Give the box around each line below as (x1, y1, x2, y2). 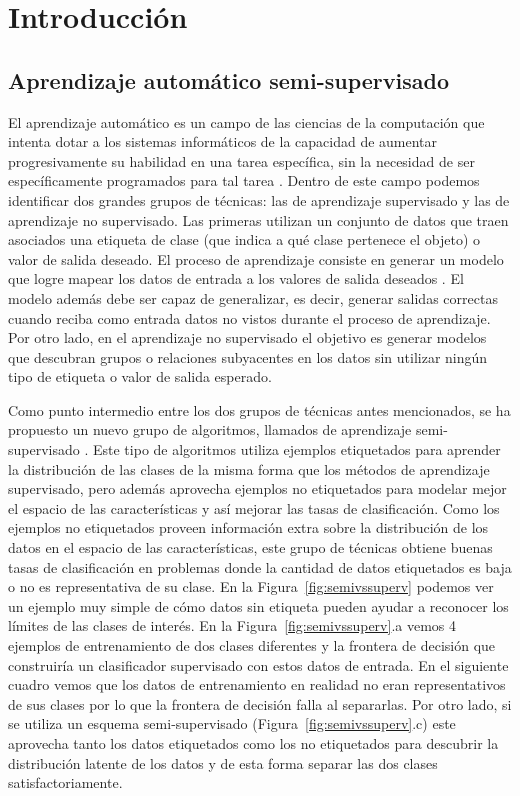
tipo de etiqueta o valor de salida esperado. (8, 366, 272, 387)
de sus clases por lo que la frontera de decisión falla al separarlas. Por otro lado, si (8, 693, 512, 714)
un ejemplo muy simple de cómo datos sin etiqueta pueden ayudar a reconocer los (8, 595, 509, 616)
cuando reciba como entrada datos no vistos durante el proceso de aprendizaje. (8, 307, 491, 328)
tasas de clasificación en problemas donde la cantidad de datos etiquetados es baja (8, 556, 512, 577)
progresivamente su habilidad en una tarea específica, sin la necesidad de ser (8, 150, 475, 171)
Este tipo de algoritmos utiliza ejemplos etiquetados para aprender (92, 439, 501, 460)
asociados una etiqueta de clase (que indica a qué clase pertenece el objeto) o (8, 229, 481, 250)
